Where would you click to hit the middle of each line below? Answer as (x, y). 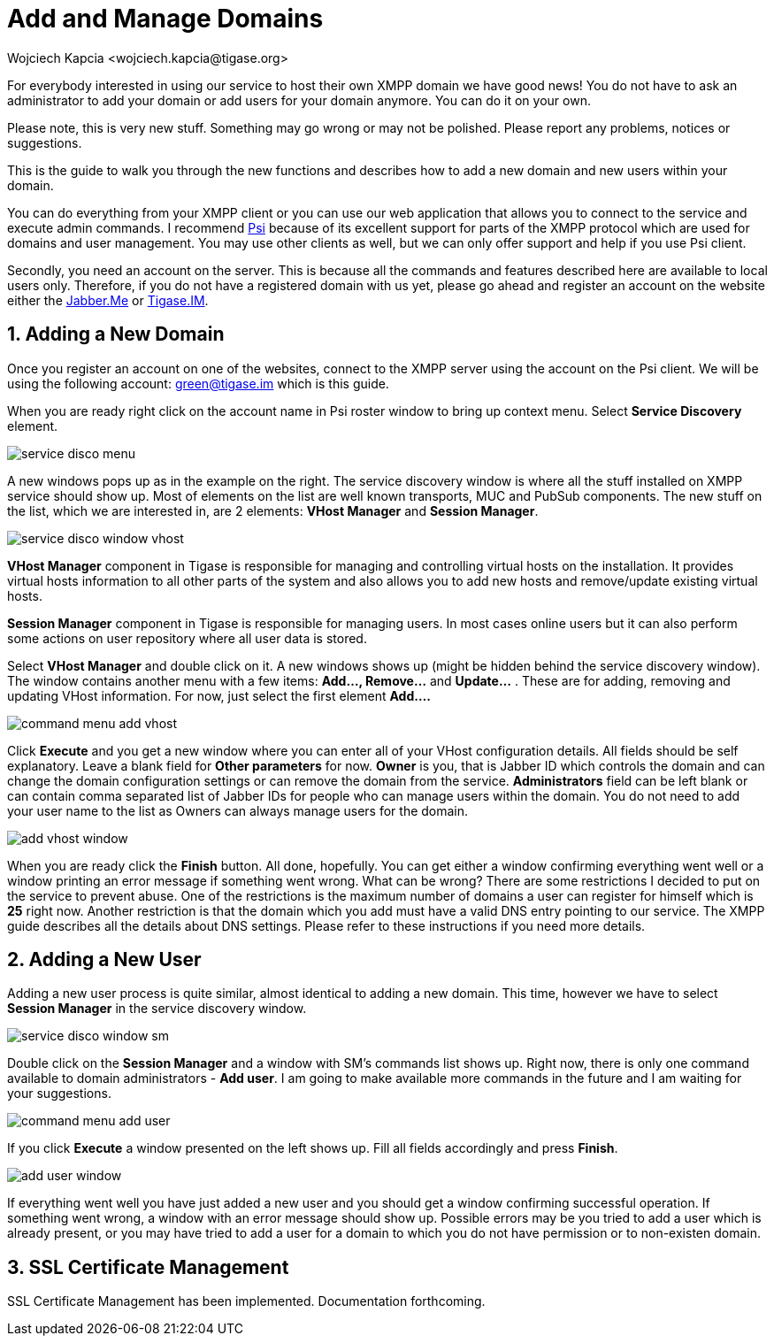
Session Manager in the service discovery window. (157, 1009)
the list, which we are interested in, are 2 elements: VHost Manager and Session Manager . (273, 510)
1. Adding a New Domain (116, 334)
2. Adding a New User (104, 960)
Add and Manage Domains (165, 19)
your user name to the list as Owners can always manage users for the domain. (238, 810)
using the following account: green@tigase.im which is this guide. (198, 383)
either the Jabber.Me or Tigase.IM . (108, 300)
